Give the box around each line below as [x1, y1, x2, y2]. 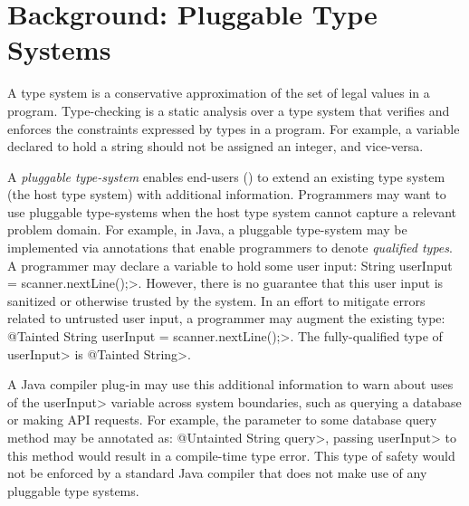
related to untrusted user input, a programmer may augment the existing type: [7, 309, 445, 328]
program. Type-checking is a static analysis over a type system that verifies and [7, 100, 450, 119]
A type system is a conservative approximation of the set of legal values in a [7, 83, 430, 102]
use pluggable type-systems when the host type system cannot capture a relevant [7, 202, 457, 221]
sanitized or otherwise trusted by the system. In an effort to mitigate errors [7, 291, 426, 310]
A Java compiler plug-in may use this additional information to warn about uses [7, 375, 454, 394]
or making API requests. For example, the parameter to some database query [7, 410, 437, 429]
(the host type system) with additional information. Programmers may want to [7, 185, 446, 204]
